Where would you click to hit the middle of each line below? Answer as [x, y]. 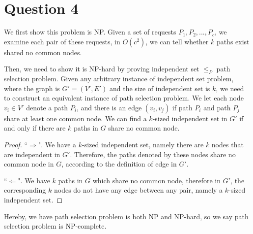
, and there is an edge [109, 107]
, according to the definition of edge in [119, 164]
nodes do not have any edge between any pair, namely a [138, 190]
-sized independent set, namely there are [143, 145]
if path [182, 107]
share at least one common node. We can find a [75, 118]
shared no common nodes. [43, 52]
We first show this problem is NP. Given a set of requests [90, 32]
